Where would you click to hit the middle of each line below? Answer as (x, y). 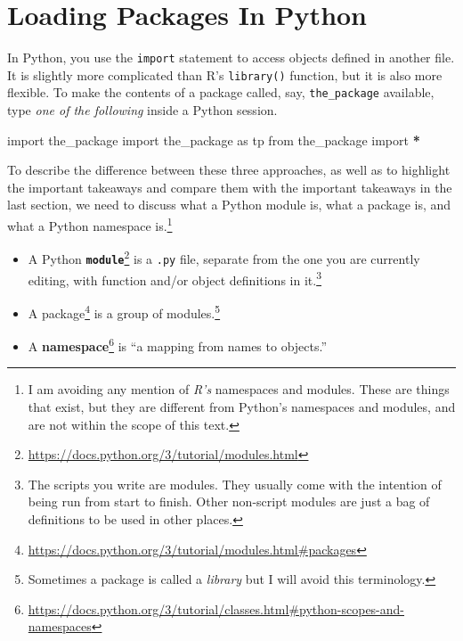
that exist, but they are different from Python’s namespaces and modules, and (242, 406)
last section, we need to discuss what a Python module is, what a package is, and (229, 205)
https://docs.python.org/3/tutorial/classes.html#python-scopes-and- (216, 608)
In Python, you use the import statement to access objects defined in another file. (231, 58)
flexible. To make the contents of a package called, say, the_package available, (221, 92)
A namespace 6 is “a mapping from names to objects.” (178, 345)
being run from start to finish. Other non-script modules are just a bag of (229, 501)
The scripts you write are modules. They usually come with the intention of (235, 484)
